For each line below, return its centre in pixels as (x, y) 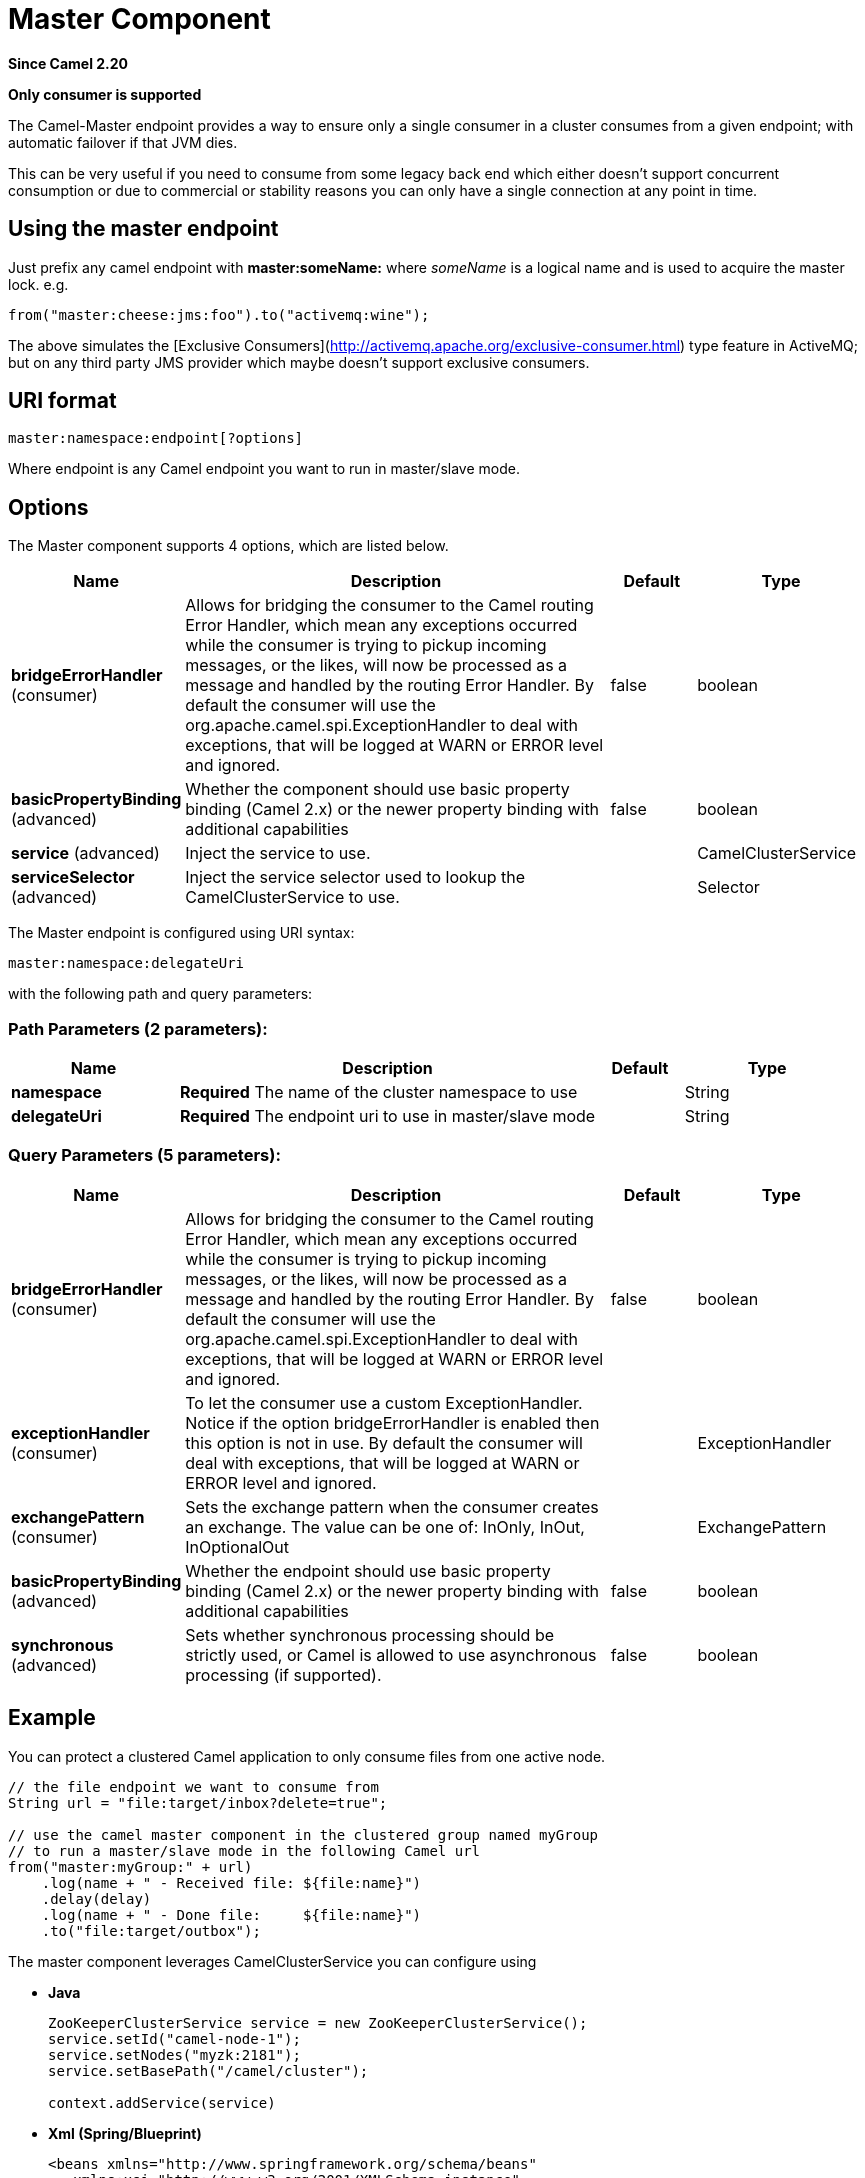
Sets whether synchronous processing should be (369, 1634)
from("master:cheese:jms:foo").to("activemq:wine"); (219, 314)
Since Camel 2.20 (68, 63)
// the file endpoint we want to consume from (193, 1786)
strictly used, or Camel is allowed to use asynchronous (391, 1654)
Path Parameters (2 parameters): (138, 1028)
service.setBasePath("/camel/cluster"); (208, 2070)
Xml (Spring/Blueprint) (125, 2133)
